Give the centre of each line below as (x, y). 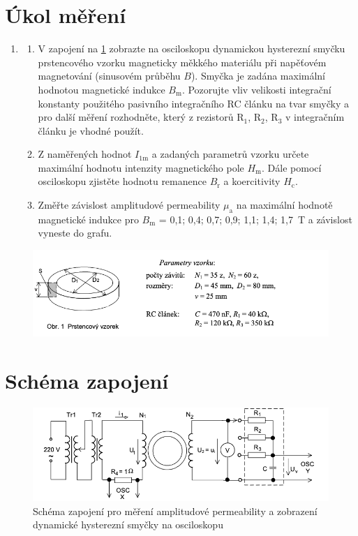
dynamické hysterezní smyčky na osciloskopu (128, 524)
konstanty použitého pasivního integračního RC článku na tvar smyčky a (194, 103)
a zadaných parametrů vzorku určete (230, 154)
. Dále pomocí (292, 167)
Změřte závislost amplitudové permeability (129, 205)
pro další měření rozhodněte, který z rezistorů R (141, 117)
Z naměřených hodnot (85, 154)
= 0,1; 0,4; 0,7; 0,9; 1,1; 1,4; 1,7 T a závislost (255, 219)
